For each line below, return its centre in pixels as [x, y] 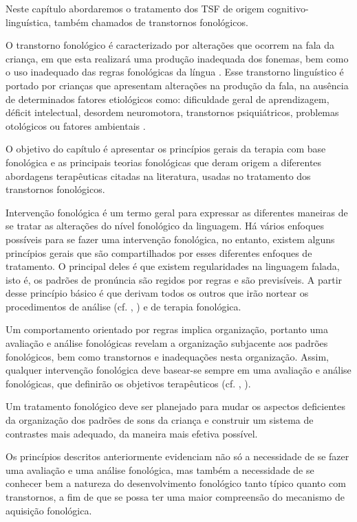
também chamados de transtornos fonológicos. [151, 22]
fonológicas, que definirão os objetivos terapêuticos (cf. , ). [128, 383]
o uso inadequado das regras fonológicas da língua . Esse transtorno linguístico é [175, 72]
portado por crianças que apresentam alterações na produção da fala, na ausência [177, 85]
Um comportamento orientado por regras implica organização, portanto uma [167, 329]
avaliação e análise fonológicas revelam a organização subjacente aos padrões [167, 343]
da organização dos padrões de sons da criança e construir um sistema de [160, 420]
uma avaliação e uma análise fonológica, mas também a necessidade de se [160, 469]
